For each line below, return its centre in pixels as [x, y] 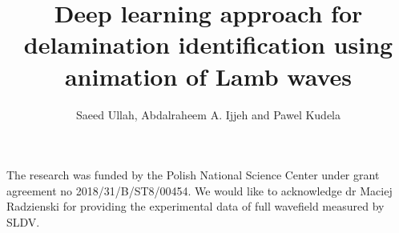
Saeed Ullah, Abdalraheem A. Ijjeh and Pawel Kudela [208, 114]
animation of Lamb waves [208, 76]
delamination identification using [208, 44]
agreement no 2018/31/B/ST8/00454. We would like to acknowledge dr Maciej [199, 190]
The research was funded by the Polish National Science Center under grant [193, 175]
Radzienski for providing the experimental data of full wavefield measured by [195, 206]
